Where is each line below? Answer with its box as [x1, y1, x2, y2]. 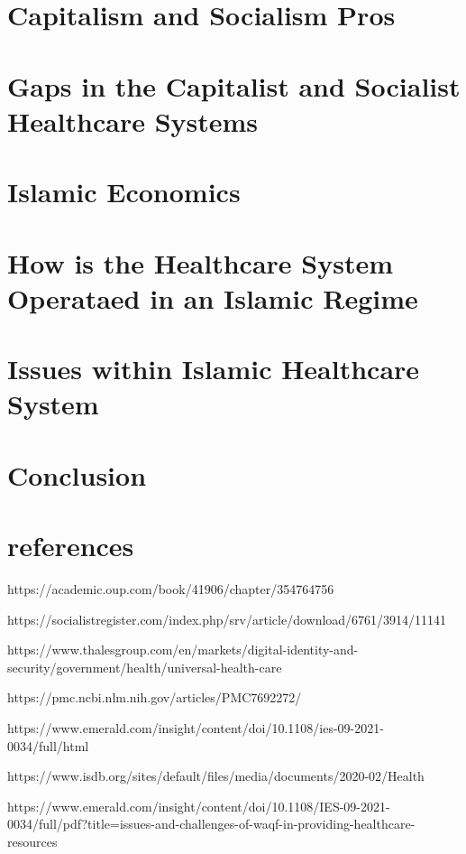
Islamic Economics [7, 173, 241, 210]
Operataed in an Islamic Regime [7, 279, 418, 316]
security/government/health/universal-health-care [7, 657, 282, 676]
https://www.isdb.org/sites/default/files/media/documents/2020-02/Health [7, 766, 425, 785]
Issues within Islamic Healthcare [7, 350, 420, 387]
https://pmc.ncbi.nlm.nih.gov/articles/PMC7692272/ [7, 688, 302, 707]
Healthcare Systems [7, 102, 259, 139]
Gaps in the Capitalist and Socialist [7, 67, 461, 104]
